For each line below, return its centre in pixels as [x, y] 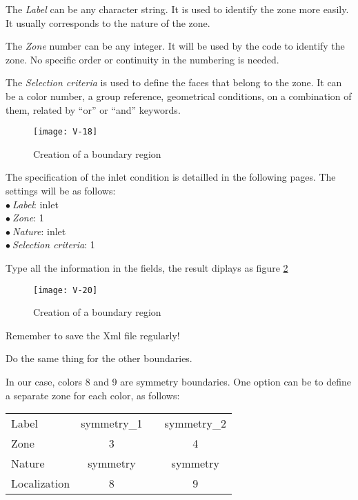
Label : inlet [36, 204]
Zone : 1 [28, 218]
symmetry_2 [196, 423]
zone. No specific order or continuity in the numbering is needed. [142, 59]
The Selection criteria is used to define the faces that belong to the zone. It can [174, 82]
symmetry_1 [112, 423]
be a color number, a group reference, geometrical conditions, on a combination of [179, 96]
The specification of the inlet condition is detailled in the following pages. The [171, 177]
